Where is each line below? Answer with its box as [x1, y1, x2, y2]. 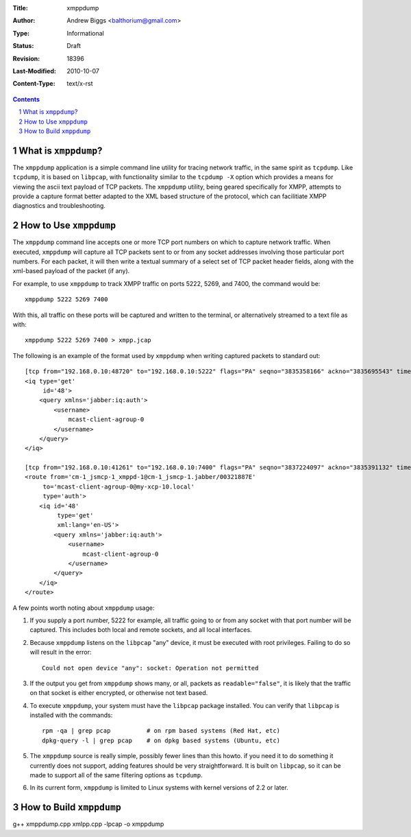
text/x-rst [66, 80, 93, 88]
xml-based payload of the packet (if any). [12, 267, 130, 275]
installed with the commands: [29, 711, 113, 720]
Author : [12, 16, 36, 25]
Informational [66, 29, 104, 37]
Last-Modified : [12, 67, 56, 75]
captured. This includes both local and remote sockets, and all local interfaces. [29, 626, 253, 634]
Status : [12, 42, 34, 50]
